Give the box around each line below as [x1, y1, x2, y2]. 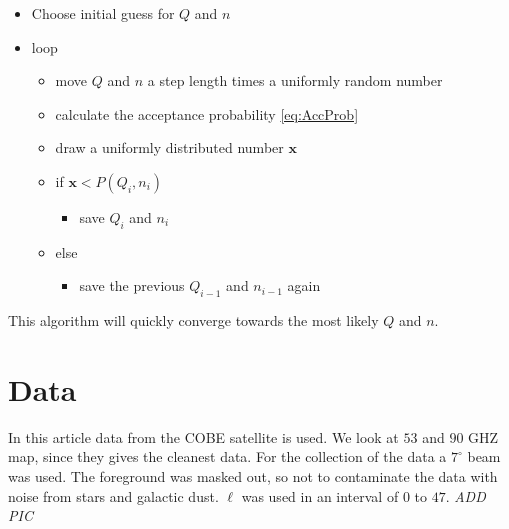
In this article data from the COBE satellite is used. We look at [8, 426, 399, 447]
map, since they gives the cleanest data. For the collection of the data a [8, 446, 447, 467]
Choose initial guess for [31, 3, 175, 23]
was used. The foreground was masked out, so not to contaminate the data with [8, 466, 498, 487]
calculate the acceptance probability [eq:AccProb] [55, 103, 359, 124]
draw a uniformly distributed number [55, 137, 284, 158]
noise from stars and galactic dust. [8, 485, 219, 506]
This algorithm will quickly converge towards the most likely [8, 310, 379, 331]
